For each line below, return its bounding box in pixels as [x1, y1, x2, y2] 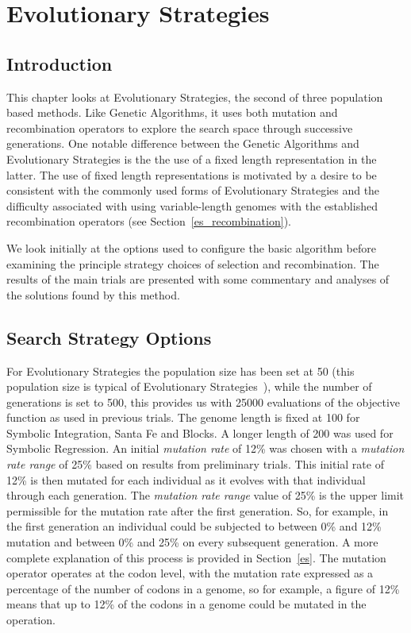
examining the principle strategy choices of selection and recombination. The [6, 255, 379, 272]
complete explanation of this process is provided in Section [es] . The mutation [6, 549, 386, 565]
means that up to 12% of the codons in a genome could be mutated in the [6, 596, 367, 612]
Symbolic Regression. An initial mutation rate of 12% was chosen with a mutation [6, 440, 405, 457]
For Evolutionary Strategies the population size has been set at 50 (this [6, 362, 355, 379]
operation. [6, 612, 56, 627]
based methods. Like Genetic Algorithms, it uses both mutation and [6, 104, 338, 121]
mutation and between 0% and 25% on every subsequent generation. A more [6, 534, 378, 550]
